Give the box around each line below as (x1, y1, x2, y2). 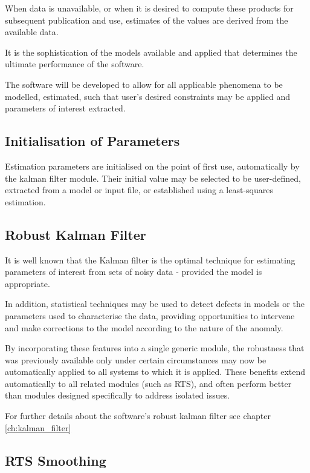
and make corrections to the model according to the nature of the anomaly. (5, 321, 283, 334)
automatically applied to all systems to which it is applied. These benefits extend (5, 365, 306, 378)
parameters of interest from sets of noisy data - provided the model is (5, 265, 262, 278)
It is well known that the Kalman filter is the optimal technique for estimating (5, 253, 295, 266)
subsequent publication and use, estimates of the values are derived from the (5, 13, 288, 26)
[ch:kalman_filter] (5, 421, 71, 434)
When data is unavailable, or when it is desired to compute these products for (5, 2, 294, 14)
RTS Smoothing (5, 451, 106, 469)
